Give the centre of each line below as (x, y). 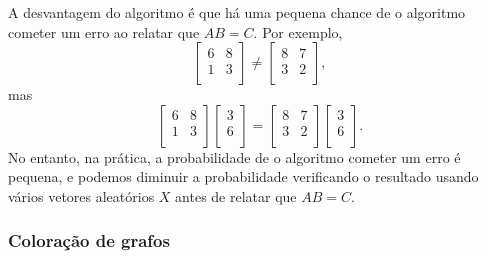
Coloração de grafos (89, 240)
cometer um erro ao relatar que (104, 31)
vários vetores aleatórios (81, 195)
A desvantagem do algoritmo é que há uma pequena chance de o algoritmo (237, 12)
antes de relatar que (236, 195)
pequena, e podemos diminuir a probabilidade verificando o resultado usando (243, 176)
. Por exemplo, (298, 31)
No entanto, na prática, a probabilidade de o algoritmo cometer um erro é (234, 156)
